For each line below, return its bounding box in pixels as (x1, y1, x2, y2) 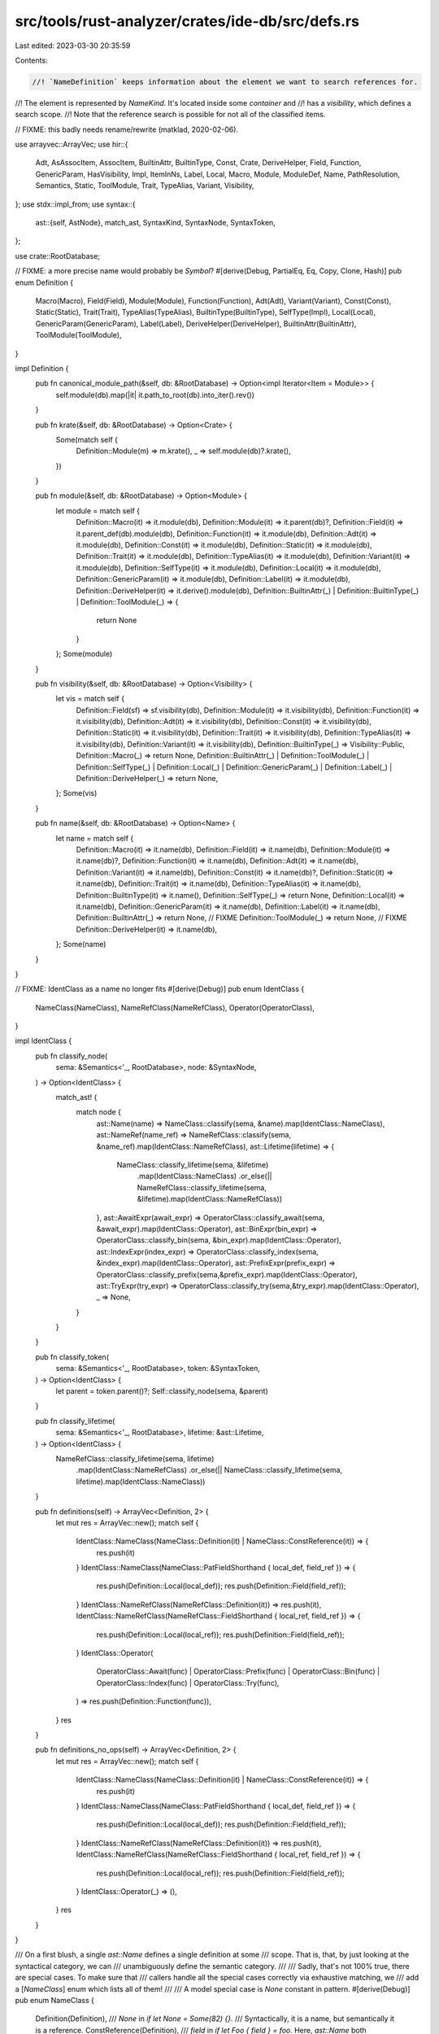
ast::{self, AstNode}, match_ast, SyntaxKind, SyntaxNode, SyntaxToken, (35, 218, 276, 228)
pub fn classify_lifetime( (35, 1416, 115, 1425)
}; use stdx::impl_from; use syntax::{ (15, 199, 136, 209)
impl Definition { (15, 363, 69, 373)
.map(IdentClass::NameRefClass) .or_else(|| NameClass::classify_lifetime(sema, (76, 1465, 343, 1475)
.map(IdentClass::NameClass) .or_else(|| (137, 1172, 272, 1181)
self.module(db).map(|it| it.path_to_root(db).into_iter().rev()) (55, 390, 255, 399)
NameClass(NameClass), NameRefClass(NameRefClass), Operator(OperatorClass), (35, 1002, 315, 1012)
